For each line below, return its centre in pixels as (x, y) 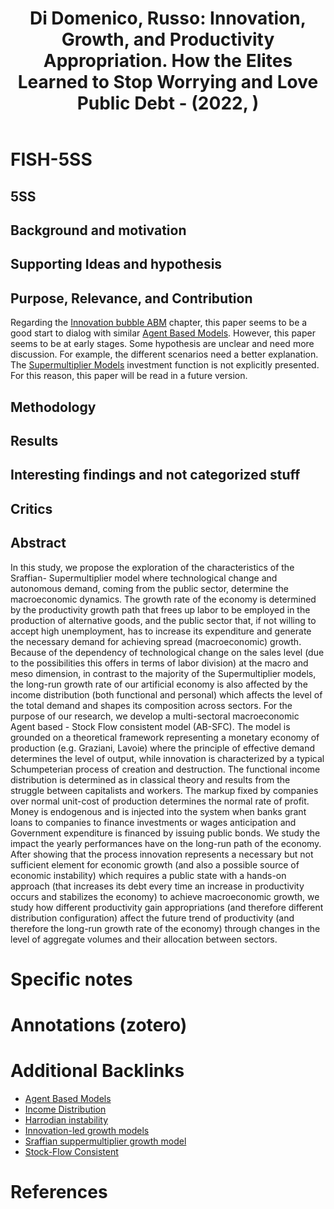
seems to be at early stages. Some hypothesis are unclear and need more (162, 344)
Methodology (53, 407)
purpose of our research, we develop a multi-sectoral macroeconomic (155, 716)
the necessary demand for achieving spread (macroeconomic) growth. (156, 641)
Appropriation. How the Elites (168, 61)
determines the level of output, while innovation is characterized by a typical (167, 758)
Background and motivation (98, 230)
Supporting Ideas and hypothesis (116, 264)
